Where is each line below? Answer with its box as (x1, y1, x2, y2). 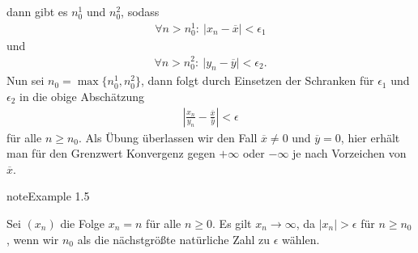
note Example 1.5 (6, 188, 90, 205)
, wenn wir (6, 230, 59, 247)
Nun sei (6, 72, 45, 89)
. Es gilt (212, 214, 252, 231)
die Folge (60, 214, 105, 231)
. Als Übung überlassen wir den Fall (79, 129, 258, 145)
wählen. (282, 230, 320, 247)
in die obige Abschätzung (19, 87, 145, 104)
